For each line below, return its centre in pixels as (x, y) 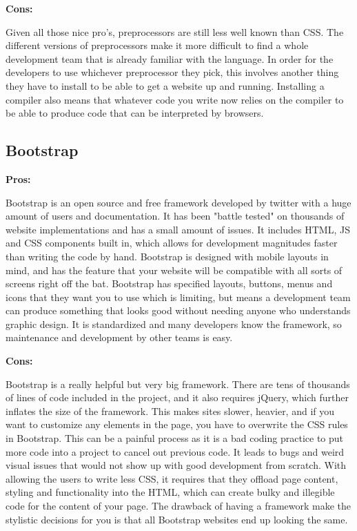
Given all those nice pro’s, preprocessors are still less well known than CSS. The (175, 31)
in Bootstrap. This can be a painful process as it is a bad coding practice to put (175, 438)
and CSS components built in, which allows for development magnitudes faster (172, 243)
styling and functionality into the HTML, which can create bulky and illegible (170, 492)
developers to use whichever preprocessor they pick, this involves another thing (172, 72)
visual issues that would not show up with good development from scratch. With (176, 465)
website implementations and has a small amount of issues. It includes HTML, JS (178, 229)
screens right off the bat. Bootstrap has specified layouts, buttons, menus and (169, 283)
